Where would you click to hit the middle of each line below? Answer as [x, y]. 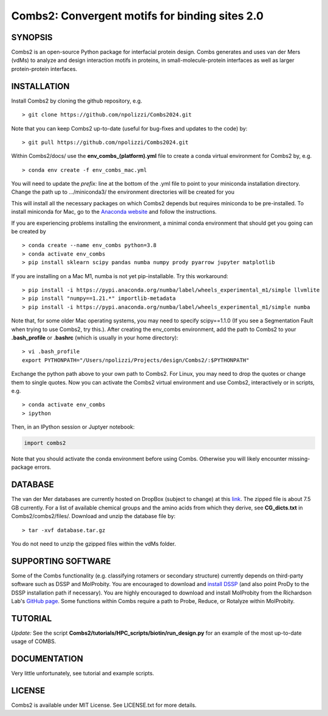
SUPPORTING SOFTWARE [61, 561]
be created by [29, 231]
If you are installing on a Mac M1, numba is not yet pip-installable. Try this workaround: [120, 276]
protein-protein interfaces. [44, 69]
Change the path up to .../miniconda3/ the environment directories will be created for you [123, 192]
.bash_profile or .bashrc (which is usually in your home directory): [95, 338]
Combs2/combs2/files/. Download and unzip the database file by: [93, 516]
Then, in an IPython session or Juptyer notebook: [73, 427]
